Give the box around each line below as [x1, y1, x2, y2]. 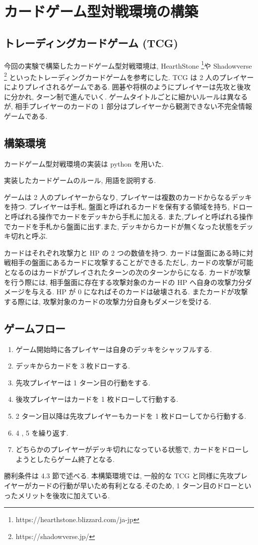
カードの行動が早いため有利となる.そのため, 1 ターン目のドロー [31, 480, 238, 490]
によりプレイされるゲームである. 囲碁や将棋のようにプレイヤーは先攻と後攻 [4, 82, 251, 92]
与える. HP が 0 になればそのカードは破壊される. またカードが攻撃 [31, 286, 248, 297]
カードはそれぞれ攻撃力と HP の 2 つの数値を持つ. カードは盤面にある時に [4, 247, 247, 258]
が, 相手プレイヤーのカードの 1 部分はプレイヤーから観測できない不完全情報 [4, 101, 253, 111]
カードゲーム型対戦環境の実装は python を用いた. [4, 158, 164, 169]
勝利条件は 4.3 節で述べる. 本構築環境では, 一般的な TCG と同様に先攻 [4, 470, 234, 481]
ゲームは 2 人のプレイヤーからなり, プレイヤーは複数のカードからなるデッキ [4, 191, 252, 202]
